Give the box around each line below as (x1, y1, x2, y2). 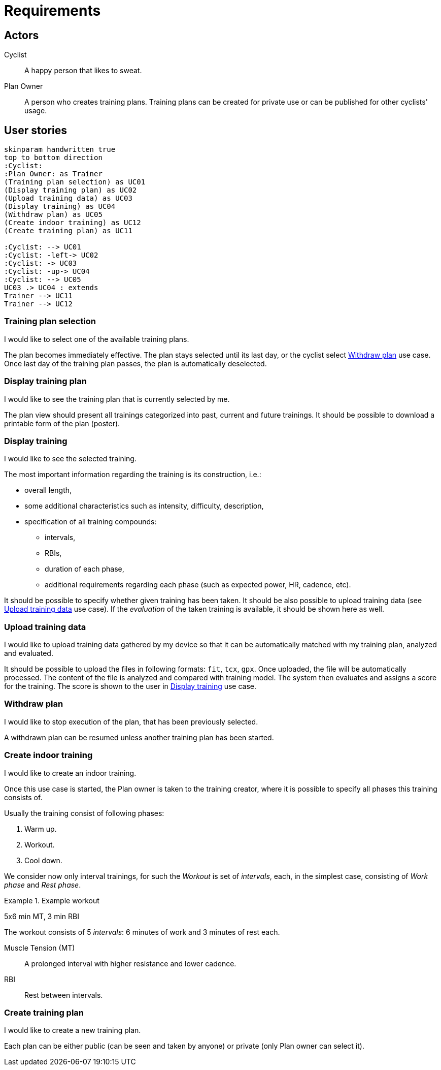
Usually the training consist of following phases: (4, 808, 164, 817)
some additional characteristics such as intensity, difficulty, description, (24, 501, 264, 511)
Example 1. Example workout (4, 896, 99, 905)
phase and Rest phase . (4, 880, 81, 889)
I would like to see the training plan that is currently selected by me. (4, 394, 230, 403)
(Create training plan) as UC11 (4, 227, 132, 235)
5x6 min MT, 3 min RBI (4, 911, 79, 921)
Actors (4, 28, 39, 42)
